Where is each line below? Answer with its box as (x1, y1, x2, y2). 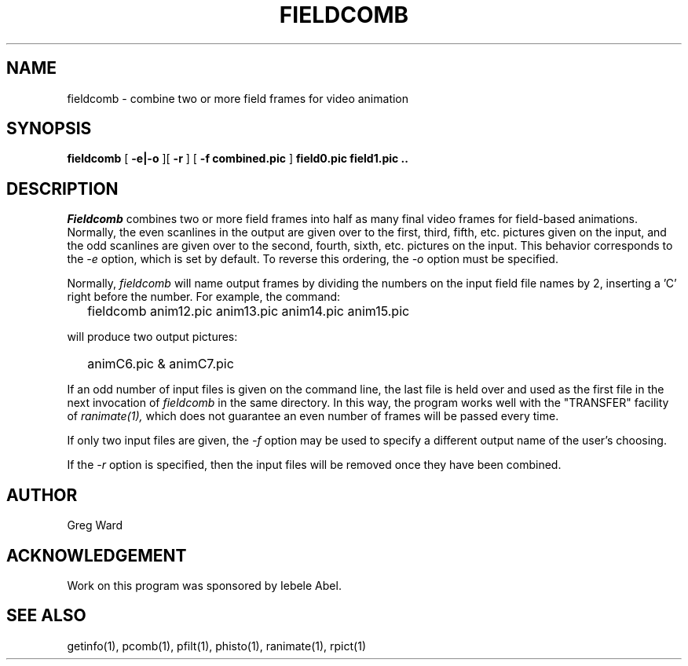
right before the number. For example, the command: (67, 290, 341, 304)
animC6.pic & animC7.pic (87, 356, 234, 372)
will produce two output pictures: (67, 330, 238, 344)
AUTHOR (6, 485, 78, 505)
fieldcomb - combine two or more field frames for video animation (67, 91, 409, 105)
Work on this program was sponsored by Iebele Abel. (67, 578, 342, 592)
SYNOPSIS (6, 119, 92, 139)
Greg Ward (67, 518, 123, 532)
